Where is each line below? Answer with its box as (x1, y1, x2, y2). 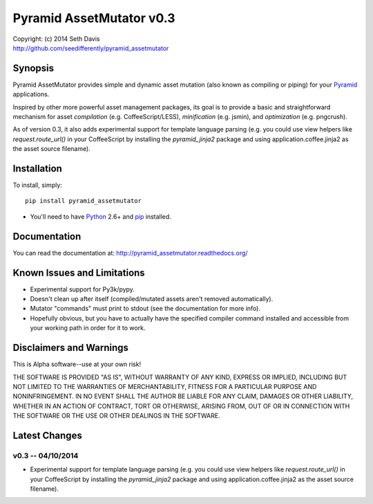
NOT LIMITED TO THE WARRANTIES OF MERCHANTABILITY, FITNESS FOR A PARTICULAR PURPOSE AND (12, 382, 317, 390)
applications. (12, 90, 50, 98)
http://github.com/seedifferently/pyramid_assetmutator (12, 44, 169, 52)
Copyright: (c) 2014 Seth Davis (12, 35, 100, 43)
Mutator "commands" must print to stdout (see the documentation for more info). (30, 305, 260, 313)
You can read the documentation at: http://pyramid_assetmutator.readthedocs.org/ (12, 249, 248, 257)
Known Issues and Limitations (12, 267, 145, 278)
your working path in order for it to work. (30, 324, 146, 332)
